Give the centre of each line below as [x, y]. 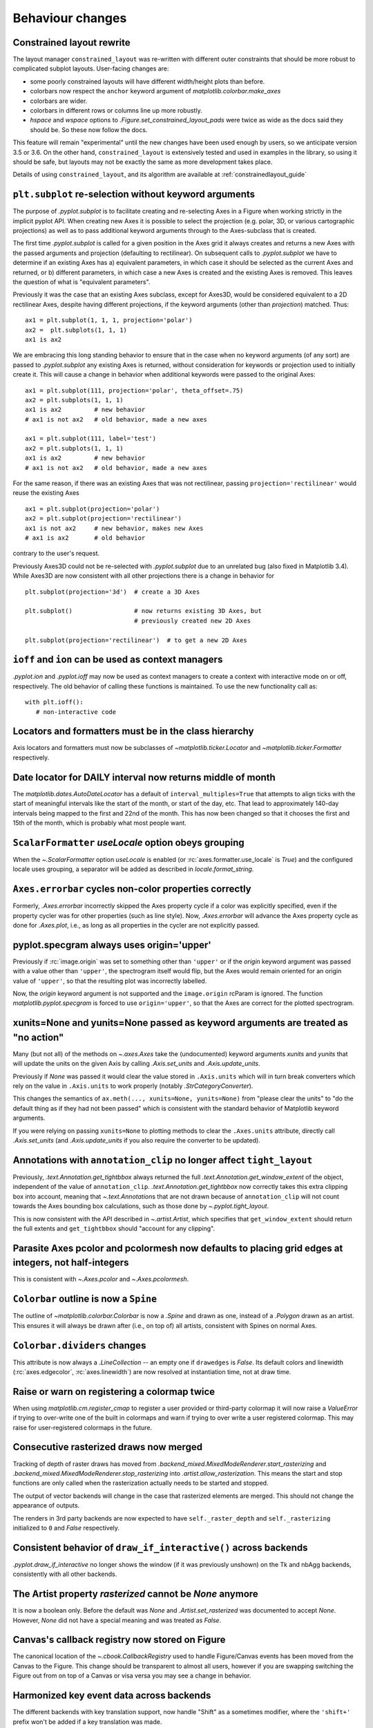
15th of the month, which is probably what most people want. [99, 823]
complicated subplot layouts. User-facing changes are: [91, 68]
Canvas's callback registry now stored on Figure [119, 1640]
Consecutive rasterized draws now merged [108, 1447]
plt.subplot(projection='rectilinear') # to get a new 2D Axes [136, 640]
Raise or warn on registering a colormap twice [114, 1392]
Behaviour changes [70, 18]
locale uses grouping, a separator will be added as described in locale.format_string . [133, 869]
